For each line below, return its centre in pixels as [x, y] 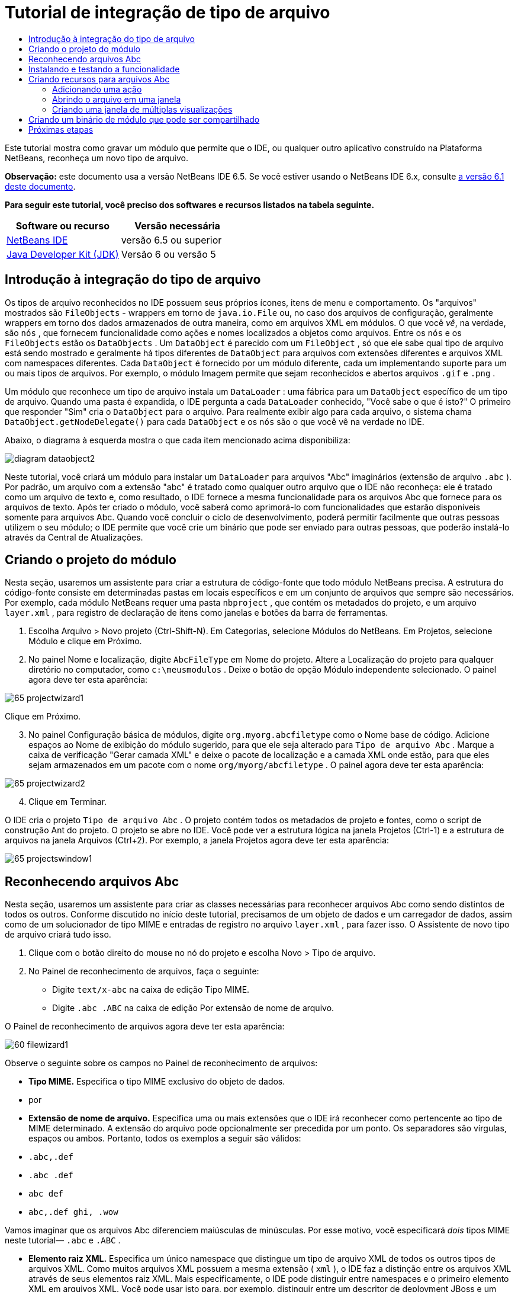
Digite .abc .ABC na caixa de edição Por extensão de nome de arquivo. [193, 1008]
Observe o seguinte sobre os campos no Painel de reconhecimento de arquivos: [161, 1063]
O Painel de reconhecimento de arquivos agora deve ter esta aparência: [145, 1026]
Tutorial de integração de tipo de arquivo [168, 12]
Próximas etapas [61, 129]
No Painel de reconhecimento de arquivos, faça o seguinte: [144, 971]
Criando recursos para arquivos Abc [99, 79]
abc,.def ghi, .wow [73, 1212]
